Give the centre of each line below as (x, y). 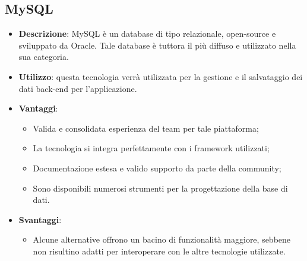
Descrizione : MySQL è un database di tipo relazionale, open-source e (147, 34)
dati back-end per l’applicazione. (78, 88)
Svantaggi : (40, 219)
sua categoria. (44, 57)
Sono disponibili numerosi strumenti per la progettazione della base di (160, 188)
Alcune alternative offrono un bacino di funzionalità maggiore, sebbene (162, 239)
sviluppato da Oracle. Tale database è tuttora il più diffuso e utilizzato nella (157, 45)
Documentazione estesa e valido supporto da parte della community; (157, 168)
